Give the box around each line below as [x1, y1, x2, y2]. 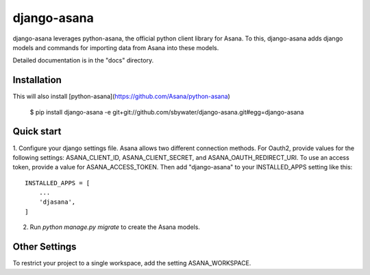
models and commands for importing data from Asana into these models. [12, 43, 219, 51]
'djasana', [38, 198, 76, 206]
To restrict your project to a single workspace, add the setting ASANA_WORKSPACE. [12, 259, 251, 267]
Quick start [12, 125, 62, 137]
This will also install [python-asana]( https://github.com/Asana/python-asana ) [12, 93, 231, 101]
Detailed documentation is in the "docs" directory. [12, 56, 154, 64]
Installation [12, 74, 62, 86]
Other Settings [12, 241, 77, 253]
